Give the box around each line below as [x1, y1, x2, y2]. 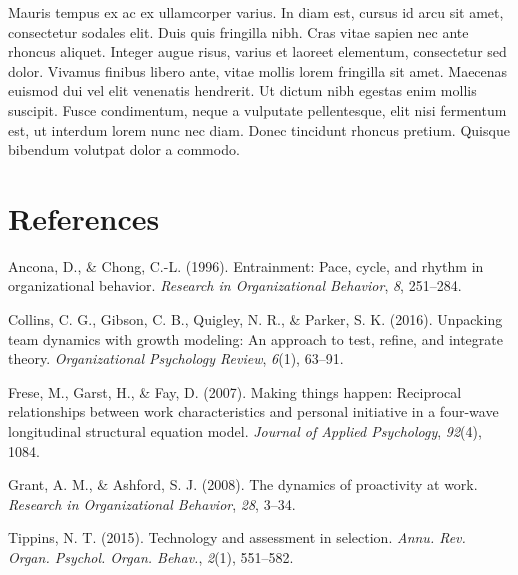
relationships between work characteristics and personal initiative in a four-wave [8, 401, 499, 422]
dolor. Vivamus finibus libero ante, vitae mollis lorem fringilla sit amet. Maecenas [8, 60, 508, 81]
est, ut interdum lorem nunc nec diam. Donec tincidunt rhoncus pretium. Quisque [8, 119, 510, 140]
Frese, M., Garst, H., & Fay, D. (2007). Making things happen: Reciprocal [8, 381, 462, 402]
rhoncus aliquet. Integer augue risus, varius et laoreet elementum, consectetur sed [8, 41, 507, 62]
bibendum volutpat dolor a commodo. [8, 139, 240, 160]
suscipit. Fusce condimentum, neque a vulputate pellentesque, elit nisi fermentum [8, 99, 507, 120]
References [8, 197, 160, 238]
